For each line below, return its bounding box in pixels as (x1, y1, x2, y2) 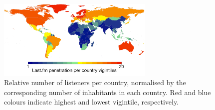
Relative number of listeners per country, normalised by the (4, 77, 186, 88)
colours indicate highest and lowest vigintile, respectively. (4, 97, 179, 107)
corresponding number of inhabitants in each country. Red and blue (4, 87, 211, 97)
